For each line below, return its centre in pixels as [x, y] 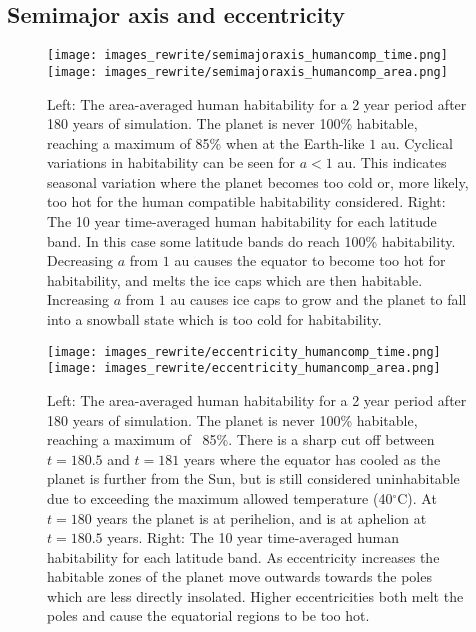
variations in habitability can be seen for [171, 162]
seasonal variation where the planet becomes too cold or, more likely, [258, 181]
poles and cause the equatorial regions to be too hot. [208, 615]
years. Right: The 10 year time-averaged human [253, 537]
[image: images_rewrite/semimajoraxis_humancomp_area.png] [247, 71]
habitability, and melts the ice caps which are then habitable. [235, 279]
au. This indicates [392, 162]
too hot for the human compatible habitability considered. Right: [246, 201]
